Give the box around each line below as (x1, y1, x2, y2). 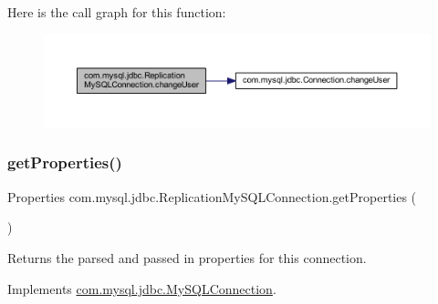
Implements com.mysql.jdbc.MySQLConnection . (7, 279, 276, 298)
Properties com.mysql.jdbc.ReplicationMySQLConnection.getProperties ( (7, 187, 417, 206)
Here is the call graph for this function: (7, 3, 226, 21)
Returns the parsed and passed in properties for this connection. (7, 248, 367, 267)
